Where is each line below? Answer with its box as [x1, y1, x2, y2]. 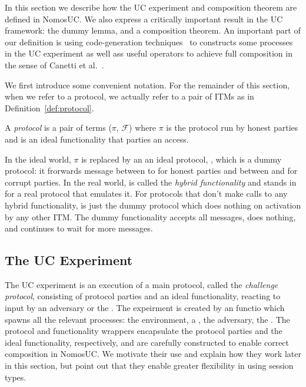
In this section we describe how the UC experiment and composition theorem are [5, 1, 297, 13]
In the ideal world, [5, 153, 71, 165]
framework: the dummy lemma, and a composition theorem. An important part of [5, 24, 301, 37]
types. [5, 371, 26, 383]
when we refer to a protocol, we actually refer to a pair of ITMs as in [5, 90, 254, 102]
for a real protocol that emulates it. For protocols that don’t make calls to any [5, 187, 288, 200]
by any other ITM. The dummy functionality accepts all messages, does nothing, [5, 210, 296, 223]
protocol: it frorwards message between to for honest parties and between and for [5, 164, 298, 177]
